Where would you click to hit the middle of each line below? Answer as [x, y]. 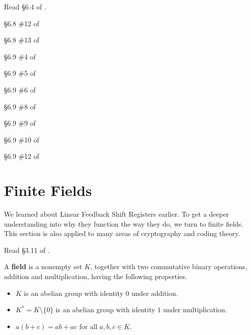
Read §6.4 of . [25, 6]
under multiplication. [195, 310]
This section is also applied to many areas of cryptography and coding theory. [122, 233]
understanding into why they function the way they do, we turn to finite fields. [124, 223]
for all [88, 326]
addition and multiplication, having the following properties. [96, 276]
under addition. [155, 293]
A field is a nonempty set [43, 266]
